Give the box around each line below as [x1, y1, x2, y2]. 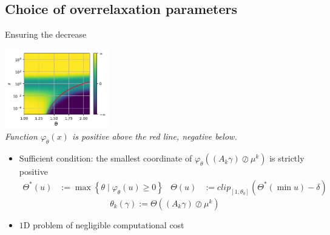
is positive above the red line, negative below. [72, 130, 237, 143]
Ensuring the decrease [5, 28, 87, 41]
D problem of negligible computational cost [23, 218, 184, 231]
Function [5, 130, 38, 143]
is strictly [269, 152, 305, 165]
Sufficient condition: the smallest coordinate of [19, 152, 192, 165]
